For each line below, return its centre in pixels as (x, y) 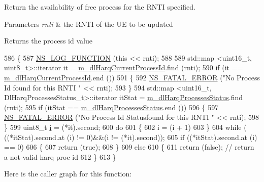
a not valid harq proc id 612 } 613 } (60, 156)
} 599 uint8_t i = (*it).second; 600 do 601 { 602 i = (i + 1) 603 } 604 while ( (125, 127)
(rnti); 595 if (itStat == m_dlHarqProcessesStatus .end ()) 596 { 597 (111, 107)
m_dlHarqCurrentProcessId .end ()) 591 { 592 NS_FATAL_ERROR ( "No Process (132, 77)
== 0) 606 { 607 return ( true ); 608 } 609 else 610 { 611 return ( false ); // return (129, 147)
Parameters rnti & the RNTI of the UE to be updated (89, 24)
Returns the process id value (48, 41)
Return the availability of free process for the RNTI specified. (100, 7)
